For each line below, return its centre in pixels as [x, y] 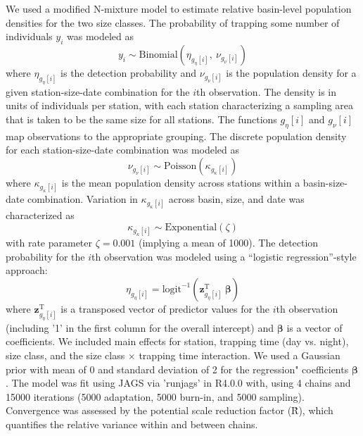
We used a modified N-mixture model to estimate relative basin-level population [179, 8]
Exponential [191, 227]
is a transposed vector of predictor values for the [165, 308]
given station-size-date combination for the [98, 91]
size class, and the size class [65, 355]
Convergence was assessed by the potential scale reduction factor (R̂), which [170, 410]
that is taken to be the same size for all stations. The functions [141, 119]
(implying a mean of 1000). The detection [229, 243]
